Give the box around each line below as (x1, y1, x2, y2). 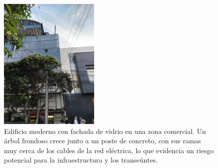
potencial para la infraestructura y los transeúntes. (4, 155, 158, 165)
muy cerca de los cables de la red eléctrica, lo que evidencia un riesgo (4, 145, 214, 155)
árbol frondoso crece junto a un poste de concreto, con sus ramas (4, 135, 201, 146)
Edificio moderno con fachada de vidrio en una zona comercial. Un (4, 126, 206, 136)
